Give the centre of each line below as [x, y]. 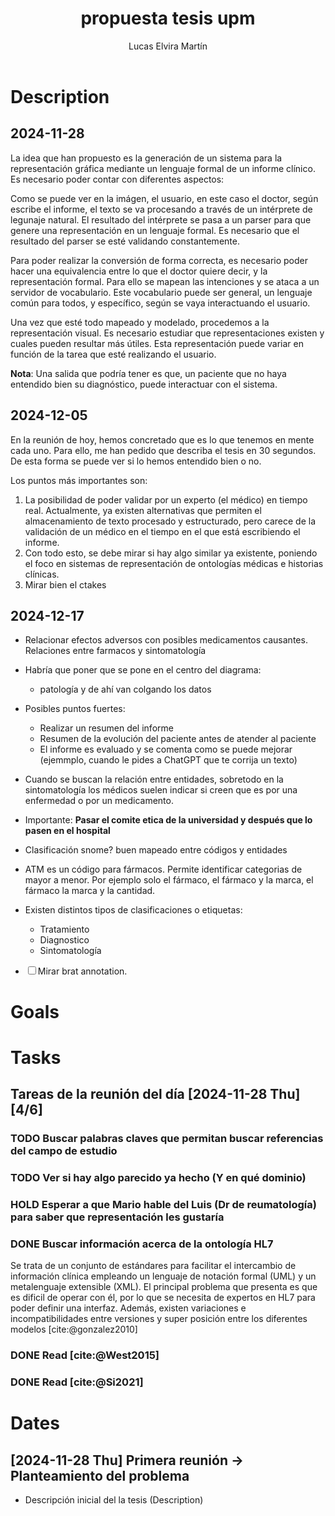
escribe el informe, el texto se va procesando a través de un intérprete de [161, 209]
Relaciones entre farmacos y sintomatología [115, 651]
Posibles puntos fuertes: [75, 709]
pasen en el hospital [67, 831]
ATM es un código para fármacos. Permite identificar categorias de [163, 869]
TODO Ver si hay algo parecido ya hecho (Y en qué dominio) [158, 1177]
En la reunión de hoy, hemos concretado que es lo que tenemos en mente [162, 439]
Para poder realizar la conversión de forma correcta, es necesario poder [159, 260]
